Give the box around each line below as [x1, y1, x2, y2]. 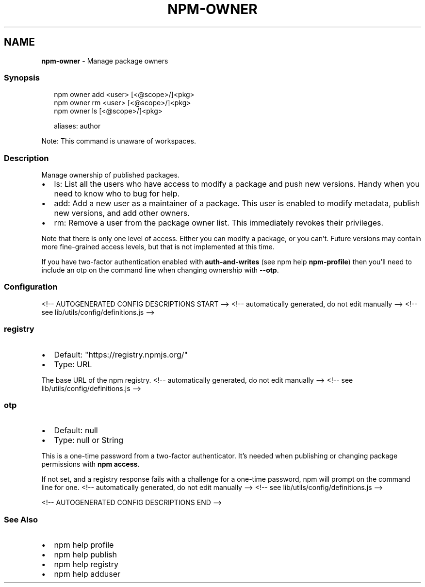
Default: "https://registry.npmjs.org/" [54, 349, 188, 359]
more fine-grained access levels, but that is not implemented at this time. [41, 243, 275, 251]
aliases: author [54, 122, 101, 130]
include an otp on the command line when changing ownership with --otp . [41, 266, 279, 275]
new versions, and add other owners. [54, 208, 190, 218]
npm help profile [54, 540, 114, 550]
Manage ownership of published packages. [41, 171, 180, 179]
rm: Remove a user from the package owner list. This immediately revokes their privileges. [54, 218, 384, 228]
